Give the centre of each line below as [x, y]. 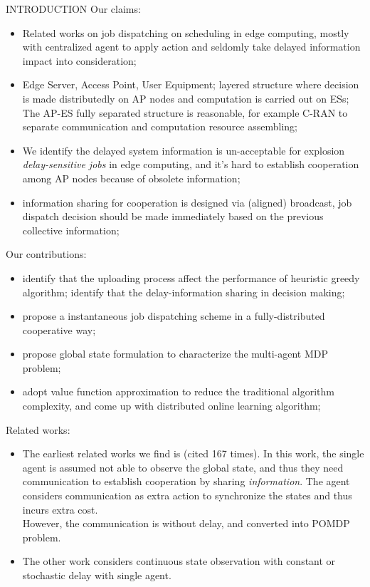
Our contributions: [46, 254]
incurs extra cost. [60, 509]
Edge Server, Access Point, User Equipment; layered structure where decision [191, 84]
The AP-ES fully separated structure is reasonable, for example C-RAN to [185, 112]
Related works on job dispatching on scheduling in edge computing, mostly [186, 32]
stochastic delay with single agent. [97, 575]
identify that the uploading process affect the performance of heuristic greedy [191, 277]
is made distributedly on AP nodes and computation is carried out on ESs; [186, 98]
